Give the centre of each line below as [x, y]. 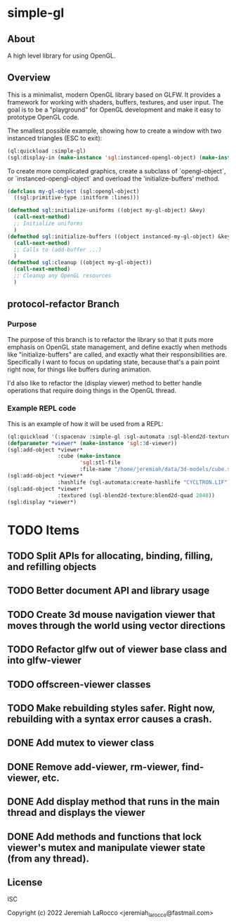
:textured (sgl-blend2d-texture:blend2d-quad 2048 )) [136, 495]
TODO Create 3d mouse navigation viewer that [111, 615]
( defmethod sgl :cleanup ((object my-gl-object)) [80, 263]
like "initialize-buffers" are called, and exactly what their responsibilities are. [117, 354]
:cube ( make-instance [89, 456]
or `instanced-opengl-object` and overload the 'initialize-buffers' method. [113, 178]
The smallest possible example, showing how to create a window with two [114, 131]
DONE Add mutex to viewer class [81, 743]
